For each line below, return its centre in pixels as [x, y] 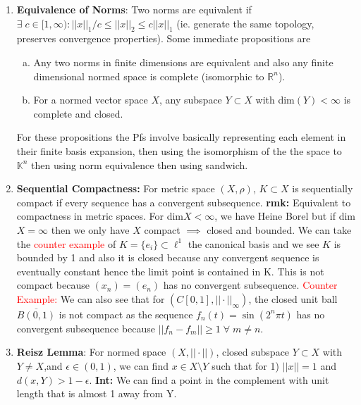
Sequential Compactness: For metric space [116, 188]
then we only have [90, 229]
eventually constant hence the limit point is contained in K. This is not [170, 271]
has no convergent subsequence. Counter [250, 285]
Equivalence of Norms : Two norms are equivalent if [134, 9]
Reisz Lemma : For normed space [91, 352]
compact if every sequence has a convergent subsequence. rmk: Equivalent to [184, 202]
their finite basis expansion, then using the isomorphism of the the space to [179, 150]
